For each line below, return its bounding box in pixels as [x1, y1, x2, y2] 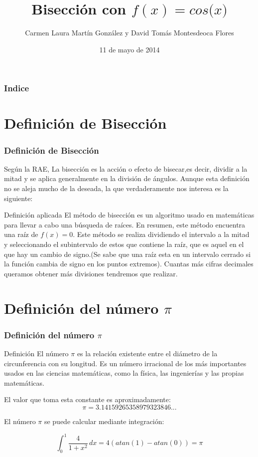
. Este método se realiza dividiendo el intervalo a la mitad [73, 229, 250, 239]
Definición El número [4, 348, 69, 358]
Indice [4, 82, 29, 94]
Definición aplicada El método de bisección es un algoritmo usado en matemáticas [4, 210, 255, 220]
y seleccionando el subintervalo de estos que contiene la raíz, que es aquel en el [4, 238, 244, 249]
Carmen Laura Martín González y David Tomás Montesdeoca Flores [25, 27, 234, 38]
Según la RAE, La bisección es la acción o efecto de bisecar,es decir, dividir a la [4, 163, 248, 174]
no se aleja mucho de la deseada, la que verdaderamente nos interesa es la [4, 183, 229, 194]
